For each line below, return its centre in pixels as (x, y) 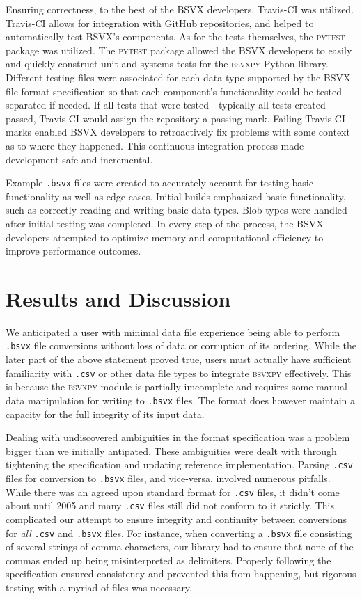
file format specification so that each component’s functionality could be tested (174, 91)
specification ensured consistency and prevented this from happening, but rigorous (181, 574)
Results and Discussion (118, 298)
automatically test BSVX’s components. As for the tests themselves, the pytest (175, 37)
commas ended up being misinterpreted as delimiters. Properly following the (168, 560)
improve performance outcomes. (73, 251)
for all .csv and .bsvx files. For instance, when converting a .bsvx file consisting (179, 533)
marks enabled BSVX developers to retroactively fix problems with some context (178, 132)
